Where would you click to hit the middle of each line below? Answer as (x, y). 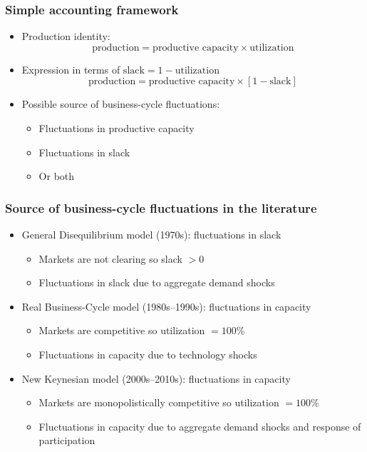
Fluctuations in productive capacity (117, 128)
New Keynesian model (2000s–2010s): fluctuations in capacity (156, 378)
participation (67, 440)
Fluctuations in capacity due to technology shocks (148, 354)
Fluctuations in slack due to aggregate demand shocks (157, 282)
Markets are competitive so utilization (122, 330)
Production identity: (66, 36)
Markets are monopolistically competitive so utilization (159, 402)
